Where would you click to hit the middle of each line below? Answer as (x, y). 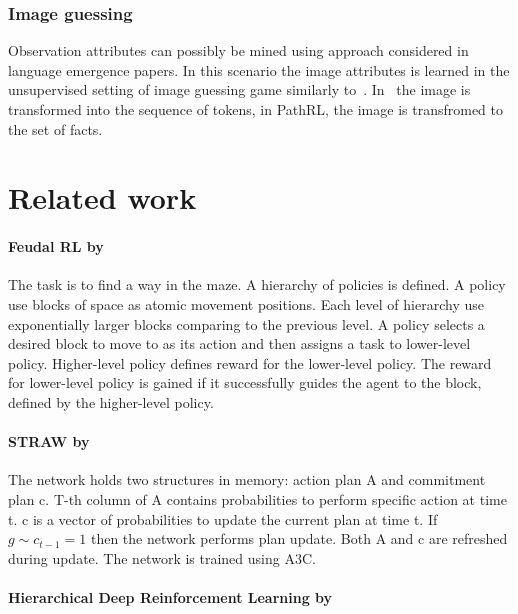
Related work (102, 197)
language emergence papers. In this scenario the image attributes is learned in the (259, 69)
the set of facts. (55, 128)
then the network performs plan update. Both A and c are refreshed (299, 538)
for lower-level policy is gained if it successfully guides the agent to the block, (245, 382)
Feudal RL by (56, 246)
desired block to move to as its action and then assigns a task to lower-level (239, 343)
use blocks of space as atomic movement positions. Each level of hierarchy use (246, 303)
